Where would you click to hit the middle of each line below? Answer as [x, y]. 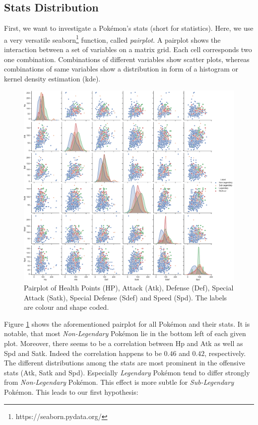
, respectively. [225, 353]
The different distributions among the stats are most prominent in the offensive [125, 363]
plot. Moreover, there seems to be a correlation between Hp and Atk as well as [124, 343]
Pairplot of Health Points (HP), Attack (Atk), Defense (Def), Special [129, 288]
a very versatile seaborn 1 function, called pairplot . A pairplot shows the [112, 39]
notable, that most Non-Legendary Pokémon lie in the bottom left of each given [125, 333]
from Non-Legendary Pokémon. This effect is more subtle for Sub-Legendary [119, 382]
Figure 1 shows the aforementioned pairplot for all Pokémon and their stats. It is [127, 323]
